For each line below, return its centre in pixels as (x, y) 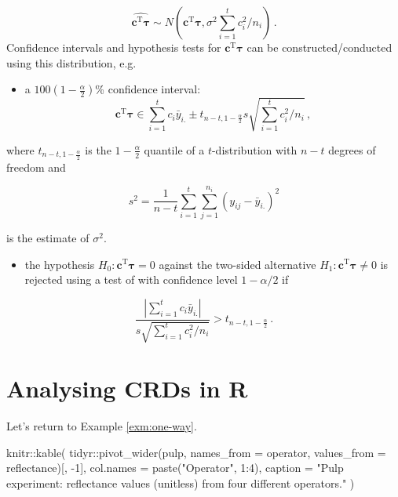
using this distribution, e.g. (71, 62)
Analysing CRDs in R (127, 388)
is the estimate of (48, 237)
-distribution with (254, 149)
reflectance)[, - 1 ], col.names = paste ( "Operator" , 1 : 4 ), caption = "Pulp (175, 468)
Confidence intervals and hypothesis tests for (114, 47)
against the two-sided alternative (237, 264)
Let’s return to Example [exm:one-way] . (102, 426)
